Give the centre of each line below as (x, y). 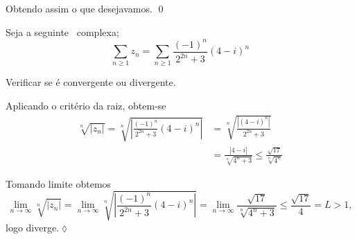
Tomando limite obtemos (59, 183)
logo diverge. (33, 227)
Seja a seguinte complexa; (62, 32)
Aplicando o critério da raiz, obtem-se (86, 106)
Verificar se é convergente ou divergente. (91, 82)
